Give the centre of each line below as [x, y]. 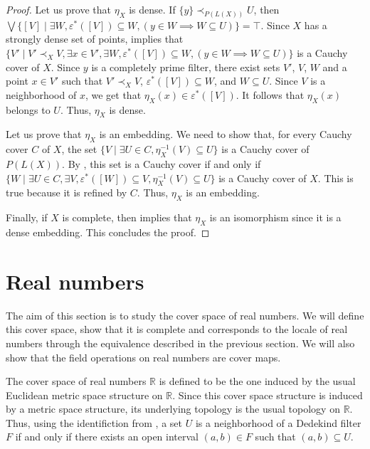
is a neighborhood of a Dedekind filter [278, 422]
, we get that [113, 94]
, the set [79, 149]
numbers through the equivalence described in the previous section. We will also [180, 343]
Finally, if [27, 217]
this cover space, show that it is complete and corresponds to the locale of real [177, 329]
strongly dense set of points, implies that [95, 39]
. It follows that [270, 94]
